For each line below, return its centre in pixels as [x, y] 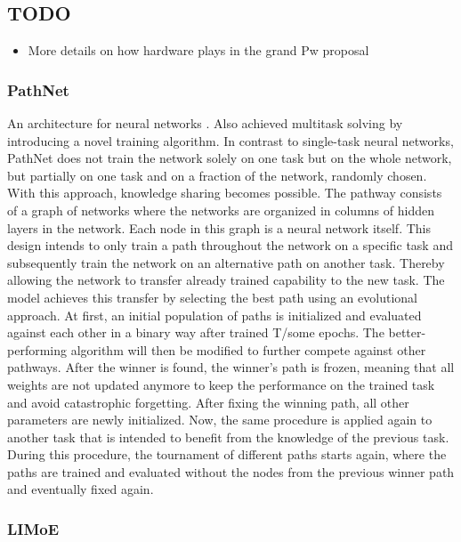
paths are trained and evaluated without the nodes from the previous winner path [231, 471]
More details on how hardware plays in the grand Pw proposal [198, 50]
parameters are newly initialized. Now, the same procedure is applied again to [220, 420]
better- [407, 332]
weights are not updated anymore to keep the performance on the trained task [221, 384]
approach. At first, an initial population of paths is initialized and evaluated [214, 315]
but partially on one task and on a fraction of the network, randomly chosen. [217, 175]
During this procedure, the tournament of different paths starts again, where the [227, 454]
